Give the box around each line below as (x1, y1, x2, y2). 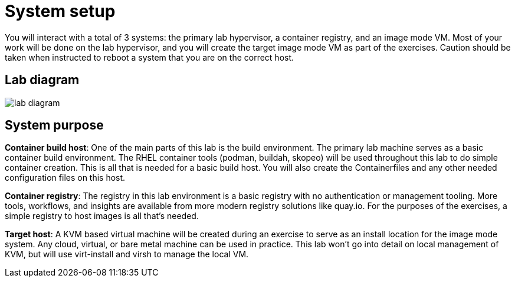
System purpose (5, 118, 104, 133)
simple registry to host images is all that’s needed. (5, 211, 199, 221)
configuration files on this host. (5, 172, 126, 183)
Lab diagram (5, 72, 80, 88)
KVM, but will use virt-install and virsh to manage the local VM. (5, 249, 249, 260)
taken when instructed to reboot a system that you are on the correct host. (5, 52, 294, 62)
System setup (5, 1, 116, 21)
